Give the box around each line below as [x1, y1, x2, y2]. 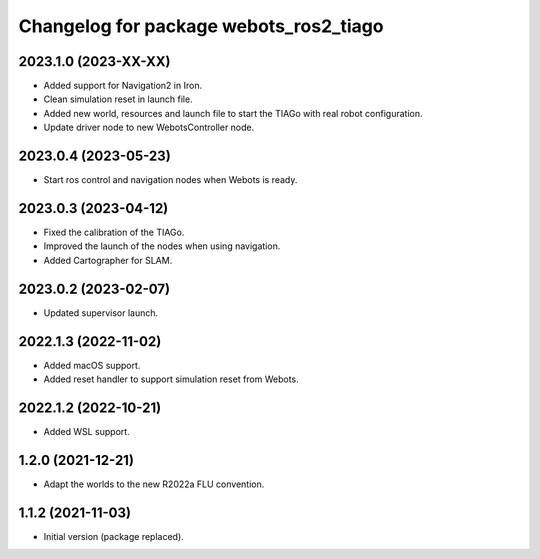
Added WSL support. [43, 425, 130, 437]
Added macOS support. [43, 359, 141, 371]
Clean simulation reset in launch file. [43, 93, 194, 105]
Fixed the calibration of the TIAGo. [43, 226, 185, 239]
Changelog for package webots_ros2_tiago [18, 15, 384, 37]
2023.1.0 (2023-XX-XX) [18, 53, 171, 70]
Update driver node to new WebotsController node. [43, 121, 255, 134]
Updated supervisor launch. [43, 306, 159, 319]
